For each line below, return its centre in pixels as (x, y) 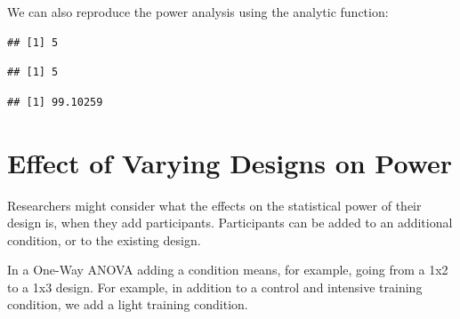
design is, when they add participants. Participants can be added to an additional (230, 223)
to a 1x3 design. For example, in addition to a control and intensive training (215, 287)
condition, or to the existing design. (104, 239)
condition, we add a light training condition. (128, 304)
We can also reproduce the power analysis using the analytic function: (198, 12)
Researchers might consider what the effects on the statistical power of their (214, 205)
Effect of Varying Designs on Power (230, 162)
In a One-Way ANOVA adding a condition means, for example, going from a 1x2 (228, 270)
